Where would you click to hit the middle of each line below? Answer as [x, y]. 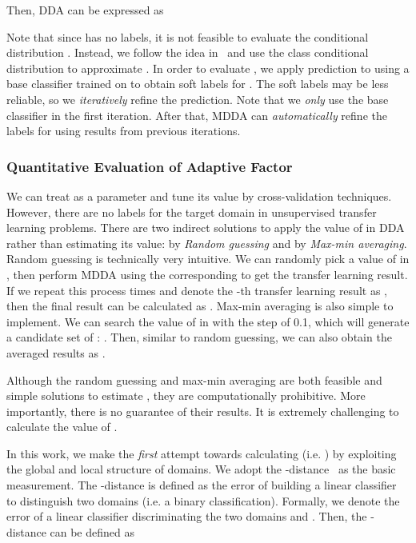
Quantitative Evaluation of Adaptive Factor [150, 166]
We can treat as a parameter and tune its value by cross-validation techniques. [199, 196]
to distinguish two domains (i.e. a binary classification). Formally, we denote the [203, 500]
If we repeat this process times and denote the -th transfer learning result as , [197, 290]
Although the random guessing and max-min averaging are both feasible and [194, 379]
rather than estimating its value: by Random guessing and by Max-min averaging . [207, 243]
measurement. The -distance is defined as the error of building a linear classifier [202, 485]
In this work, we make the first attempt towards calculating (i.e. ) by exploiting [202, 453]
